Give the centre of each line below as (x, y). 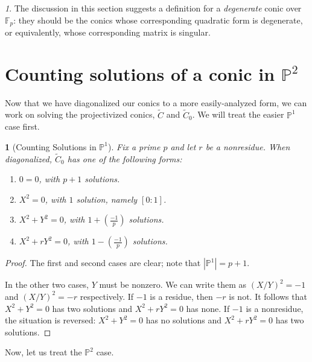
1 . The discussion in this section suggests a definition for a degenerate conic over (153, 8)
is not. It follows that (268, 296)
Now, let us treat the (43, 352)
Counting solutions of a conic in (140, 73)
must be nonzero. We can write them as (173, 284)
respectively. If (107, 296)
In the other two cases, (47, 284)
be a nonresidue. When (248, 146)
